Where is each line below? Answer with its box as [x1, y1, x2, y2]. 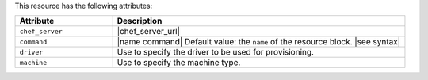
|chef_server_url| [117, 26, 180, 37]
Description [117, 16, 162, 27]
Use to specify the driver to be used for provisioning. [117, 47, 315, 58]
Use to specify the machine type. [117, 57, 241, 68]
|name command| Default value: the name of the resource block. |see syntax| [117, 36, 400, 48]
